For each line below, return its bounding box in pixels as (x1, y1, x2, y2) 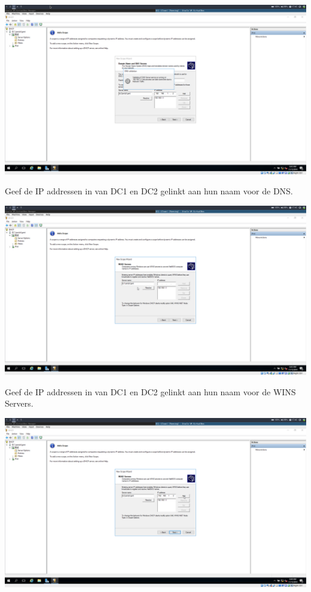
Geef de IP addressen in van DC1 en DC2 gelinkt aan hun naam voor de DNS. (5, 185, 293, 197)
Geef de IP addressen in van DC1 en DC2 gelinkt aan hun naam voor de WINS (5, 385, 296, 398)
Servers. (5, 397, 33, 410)
